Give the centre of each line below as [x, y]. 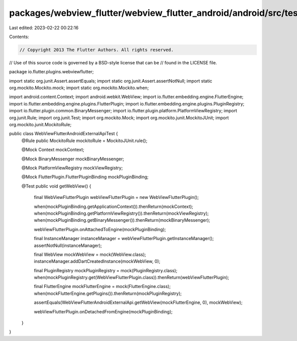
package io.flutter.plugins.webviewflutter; [51, 72]
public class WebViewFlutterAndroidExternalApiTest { [64, 134]
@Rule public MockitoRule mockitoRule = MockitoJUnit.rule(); [84, 141]
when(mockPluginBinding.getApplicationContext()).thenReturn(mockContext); [114, 206]
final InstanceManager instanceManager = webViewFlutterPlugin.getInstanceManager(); [124, 239]
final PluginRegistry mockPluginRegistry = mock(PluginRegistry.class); [106, 270]
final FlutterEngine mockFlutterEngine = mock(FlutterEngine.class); [102, 287]
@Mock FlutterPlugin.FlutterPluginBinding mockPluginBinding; [85, 177]
